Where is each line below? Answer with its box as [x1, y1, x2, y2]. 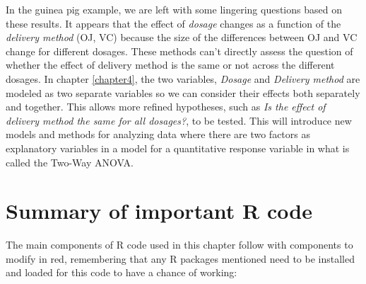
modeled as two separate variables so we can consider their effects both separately [6, 85, 360, 100]
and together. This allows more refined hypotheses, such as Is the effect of [6, 99, 326, 114]
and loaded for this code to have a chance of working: [6, 265, 237, 280]
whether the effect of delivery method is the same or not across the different [6, 57, 335, 72]
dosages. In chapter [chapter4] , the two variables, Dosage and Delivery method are [6, 71, 360, 86]
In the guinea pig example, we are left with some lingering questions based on [6, 2, 342, 16]
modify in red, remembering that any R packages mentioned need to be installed [6, 251, 355, 266]
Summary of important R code [6, 196, 312, 225]
